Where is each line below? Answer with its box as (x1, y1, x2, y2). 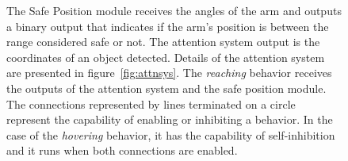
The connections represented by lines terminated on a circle (6, 95, 296, 112)
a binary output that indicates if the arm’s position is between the (6, 17, 329, 34)
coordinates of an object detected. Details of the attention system (6, 48, 325, 65)
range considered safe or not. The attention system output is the (6, 33, 320, 50)
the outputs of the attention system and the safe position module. (6, 79, 327, 96)
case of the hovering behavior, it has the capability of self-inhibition (6, 126, 335, 143)
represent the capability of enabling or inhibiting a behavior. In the (6, 111, 333, 128)
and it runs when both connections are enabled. (6, 142, 238, 159)
